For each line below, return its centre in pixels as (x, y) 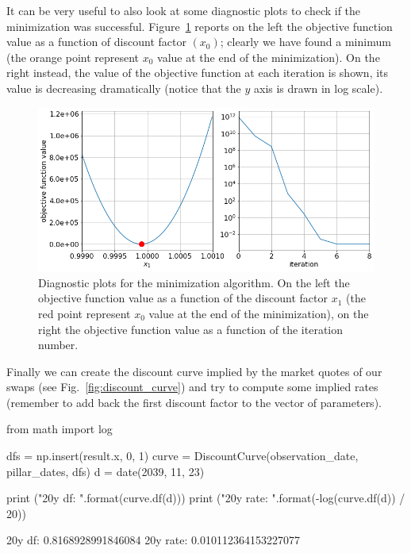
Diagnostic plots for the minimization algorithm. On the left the (194, 282)
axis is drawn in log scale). (318, 88)
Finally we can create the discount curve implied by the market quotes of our (194, 371)
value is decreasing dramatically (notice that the (124, 88)
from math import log (60, 429)
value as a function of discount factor (96, 42)
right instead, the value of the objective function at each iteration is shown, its (198, 73)
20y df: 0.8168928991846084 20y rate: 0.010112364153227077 (153, 540)
